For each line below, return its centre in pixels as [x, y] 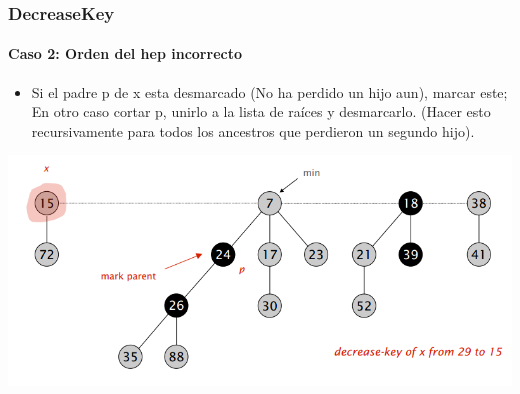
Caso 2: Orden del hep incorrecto [125, 53]
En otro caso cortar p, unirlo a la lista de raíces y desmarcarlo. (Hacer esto [261, 111]
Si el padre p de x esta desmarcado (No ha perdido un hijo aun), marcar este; [269, 91]
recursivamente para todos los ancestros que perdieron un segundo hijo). [253, 130]
